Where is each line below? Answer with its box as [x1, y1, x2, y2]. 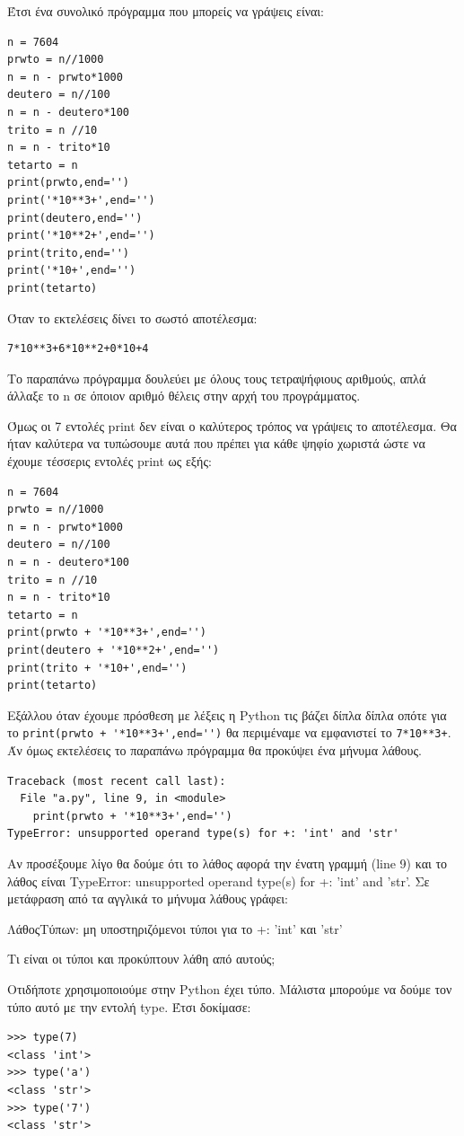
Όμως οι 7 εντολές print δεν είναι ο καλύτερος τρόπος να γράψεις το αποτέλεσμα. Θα [7, 416, 457, 435]
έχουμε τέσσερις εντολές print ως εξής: [7, 452, 212, 471]
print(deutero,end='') [7, 211, 143, 225]
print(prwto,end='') [7, 176, 130, 189]
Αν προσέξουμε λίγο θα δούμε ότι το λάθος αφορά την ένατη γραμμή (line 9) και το [7, 854, 448, 872]
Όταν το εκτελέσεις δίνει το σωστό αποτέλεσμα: [7, 308, 258, 327]
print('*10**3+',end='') [7, 193, 155, 207]
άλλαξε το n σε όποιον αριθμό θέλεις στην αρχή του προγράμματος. [7, 386, 361, 405]
